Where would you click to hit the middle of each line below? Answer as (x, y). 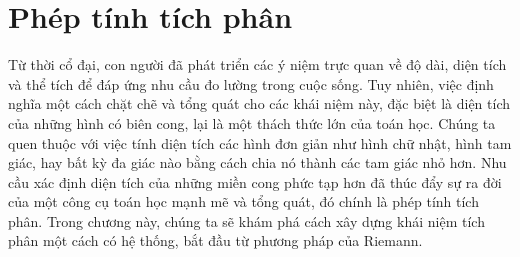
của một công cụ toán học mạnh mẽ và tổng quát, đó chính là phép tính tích (243, 201)
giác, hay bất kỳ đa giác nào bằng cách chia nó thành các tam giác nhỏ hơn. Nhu (257, 162)
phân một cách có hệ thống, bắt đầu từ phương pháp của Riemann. (215, 240)
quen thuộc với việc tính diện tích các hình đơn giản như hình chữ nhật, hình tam (260, 142)
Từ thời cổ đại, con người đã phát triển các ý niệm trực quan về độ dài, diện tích (257, 64)
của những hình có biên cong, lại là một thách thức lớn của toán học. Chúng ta (252, 122)
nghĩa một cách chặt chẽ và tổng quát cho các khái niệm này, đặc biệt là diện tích (259, 103)
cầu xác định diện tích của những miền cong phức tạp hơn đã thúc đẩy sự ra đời (255, 181)
